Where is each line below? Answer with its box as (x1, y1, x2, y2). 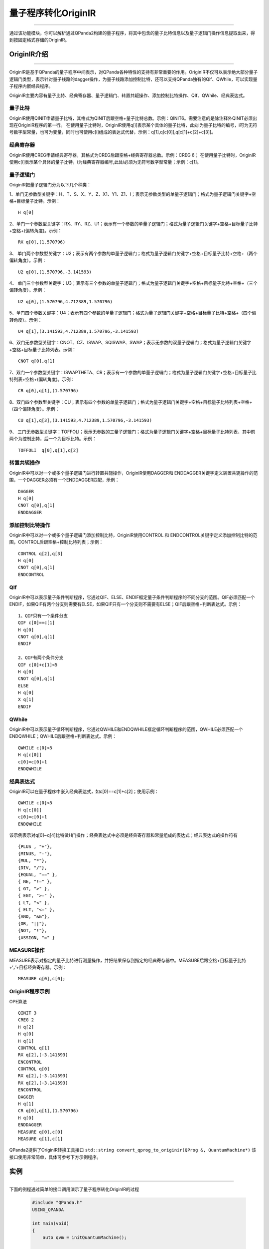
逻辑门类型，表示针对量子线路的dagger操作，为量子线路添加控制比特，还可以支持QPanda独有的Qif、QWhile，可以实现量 (9, 76, 258, 82)
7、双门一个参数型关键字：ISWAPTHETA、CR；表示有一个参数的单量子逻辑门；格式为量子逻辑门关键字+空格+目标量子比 (9, 369, 257, 375)
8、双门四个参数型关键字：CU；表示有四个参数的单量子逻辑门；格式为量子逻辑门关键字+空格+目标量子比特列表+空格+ (9, 399, 253, 405)
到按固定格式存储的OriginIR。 (9, 36, 70, 42)
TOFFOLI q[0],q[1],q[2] (18, 447, 79, 453)
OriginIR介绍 (9, 50, 48, 58)
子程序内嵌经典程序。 (9, 83, 53, 89)
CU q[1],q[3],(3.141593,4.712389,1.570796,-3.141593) (18, 418, 152, 423)
